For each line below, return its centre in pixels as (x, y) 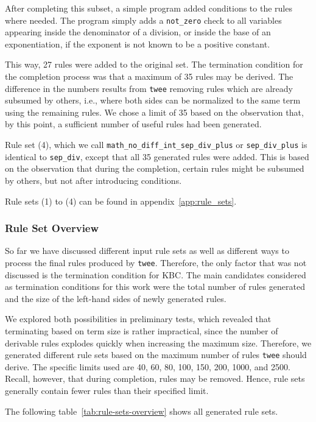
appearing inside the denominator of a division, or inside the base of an (138, 32)
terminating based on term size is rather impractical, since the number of (142, 331)
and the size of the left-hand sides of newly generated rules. (116, 298)
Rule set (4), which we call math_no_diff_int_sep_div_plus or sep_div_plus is (156, 145)
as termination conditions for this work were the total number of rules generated (155, 287)
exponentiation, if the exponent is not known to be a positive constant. (138, 44)
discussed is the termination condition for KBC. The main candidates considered (156, 274)
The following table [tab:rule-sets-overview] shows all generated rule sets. (142, 411)
